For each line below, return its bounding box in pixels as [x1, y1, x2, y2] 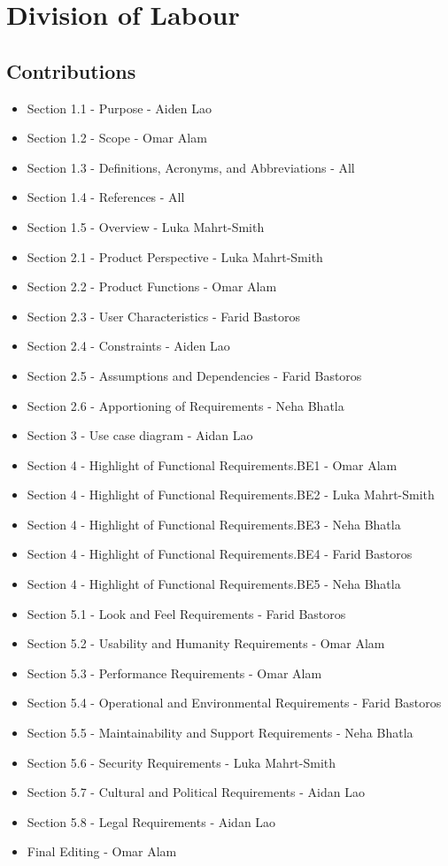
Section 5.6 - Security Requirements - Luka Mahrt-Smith [27, 753, 336, 771]
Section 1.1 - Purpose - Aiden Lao [27, 98, 212, 117]
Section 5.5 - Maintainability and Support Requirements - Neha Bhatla [27, 723, 413, 742]
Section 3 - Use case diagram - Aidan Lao [27, 426, 253, 445]
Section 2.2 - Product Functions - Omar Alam [27, 277, 277, 296]
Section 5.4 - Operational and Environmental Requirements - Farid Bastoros [27, 693, 442, 712]
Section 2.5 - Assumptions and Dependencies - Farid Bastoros [27, 366, 362, 384]
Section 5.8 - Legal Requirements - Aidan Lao [27, 812, 276, 831]
